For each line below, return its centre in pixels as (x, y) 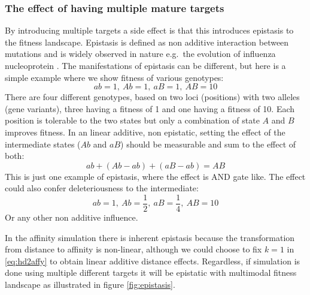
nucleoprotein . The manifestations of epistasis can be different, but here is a (145, 65)
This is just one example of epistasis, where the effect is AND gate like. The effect (155, 176)
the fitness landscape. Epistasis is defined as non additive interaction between (147, 42)
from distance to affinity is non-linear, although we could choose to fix (133, 249)
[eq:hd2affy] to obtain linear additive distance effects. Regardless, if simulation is (153, 261)
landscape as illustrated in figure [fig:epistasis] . (90, 284)
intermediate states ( (43, 144)
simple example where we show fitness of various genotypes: (114, 77)
